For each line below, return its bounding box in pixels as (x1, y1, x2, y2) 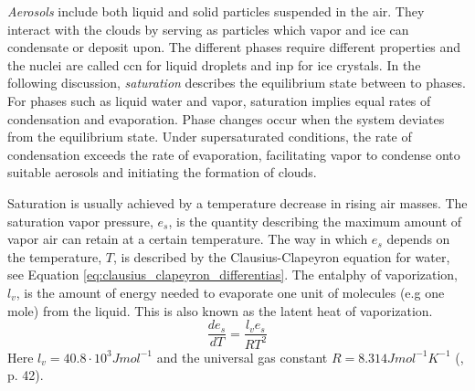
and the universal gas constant (156, 347, 328, 366)
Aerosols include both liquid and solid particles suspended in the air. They (7, 2, 425, 20)
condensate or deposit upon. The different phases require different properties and (7, 37, 461, 57)
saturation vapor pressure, (7, 211, 153, 230)
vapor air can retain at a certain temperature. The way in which (7, 229, 368, 248)
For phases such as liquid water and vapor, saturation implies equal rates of (7, 90, 431, 110)
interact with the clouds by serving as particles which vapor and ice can (7, 19, 409, 38)
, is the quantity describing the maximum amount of (168, 211, 462, 230)
